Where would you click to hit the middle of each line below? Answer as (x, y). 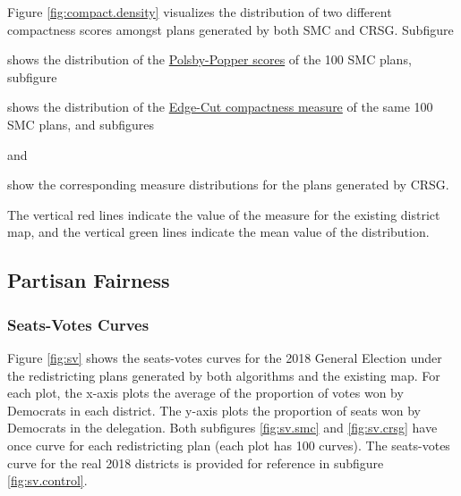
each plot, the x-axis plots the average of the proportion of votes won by (205, 393)
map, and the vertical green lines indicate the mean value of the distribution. (218, 232)
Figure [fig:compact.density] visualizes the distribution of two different (200, 12)
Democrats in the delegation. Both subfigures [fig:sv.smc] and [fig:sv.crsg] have (222, 428)
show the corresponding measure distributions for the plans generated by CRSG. (228, 185)
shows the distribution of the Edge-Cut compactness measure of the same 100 (220, 107)
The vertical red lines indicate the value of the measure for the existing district (224, 214)
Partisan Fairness (89, 280)
